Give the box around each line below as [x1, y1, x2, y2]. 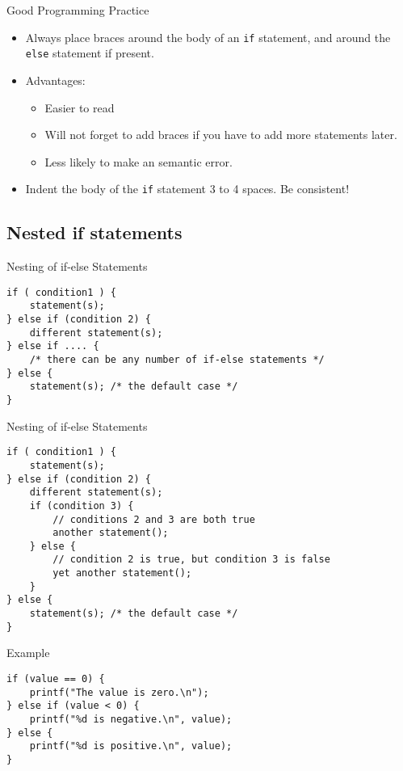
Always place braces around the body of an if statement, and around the [25, 28, 391, 45]
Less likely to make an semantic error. [44, 153, 233, 170]
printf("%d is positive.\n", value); [29, 740, 233, 752]
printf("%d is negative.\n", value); [29, 713, 233, 725]
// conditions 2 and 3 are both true [52, 513, 255, 525]
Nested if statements [6, 220, 183, 245]
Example [6, 644, 50, 661]
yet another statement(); [52, 567, 192, 579]
